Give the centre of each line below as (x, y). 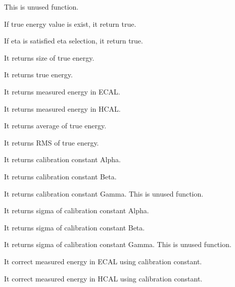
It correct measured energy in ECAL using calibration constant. (103, 261)
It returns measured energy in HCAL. (62, 108)
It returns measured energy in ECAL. (62, 91)
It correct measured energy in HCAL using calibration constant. (103, 278)
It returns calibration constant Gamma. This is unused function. (104, 193)
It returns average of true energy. (55, 126)
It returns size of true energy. (49, 57)
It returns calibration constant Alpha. (62, 159)
